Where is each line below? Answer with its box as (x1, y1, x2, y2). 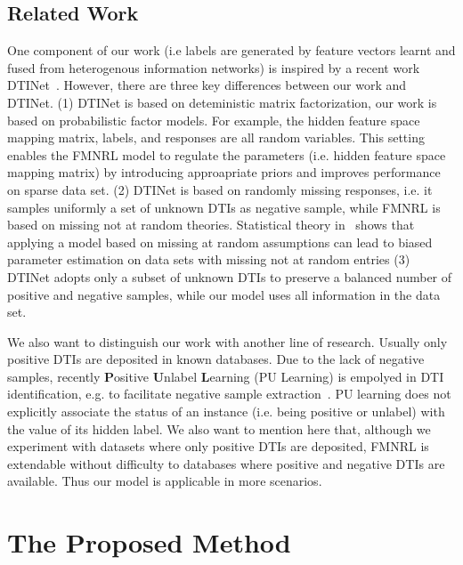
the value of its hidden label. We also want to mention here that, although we (7, 419, 431, 438)
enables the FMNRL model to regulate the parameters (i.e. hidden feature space (7, 145, 446, 164)
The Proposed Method (7, 524, 291, 561)
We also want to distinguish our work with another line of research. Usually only (7, 332, 448, 351)
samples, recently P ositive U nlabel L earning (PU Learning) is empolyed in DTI (7, 367, 444, 385)
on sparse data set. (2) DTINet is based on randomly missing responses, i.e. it (7, 180, 433, 198)
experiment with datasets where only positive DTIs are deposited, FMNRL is (7, 437, 429, 456)
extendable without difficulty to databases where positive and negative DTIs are (7, 454, 445, 472)
